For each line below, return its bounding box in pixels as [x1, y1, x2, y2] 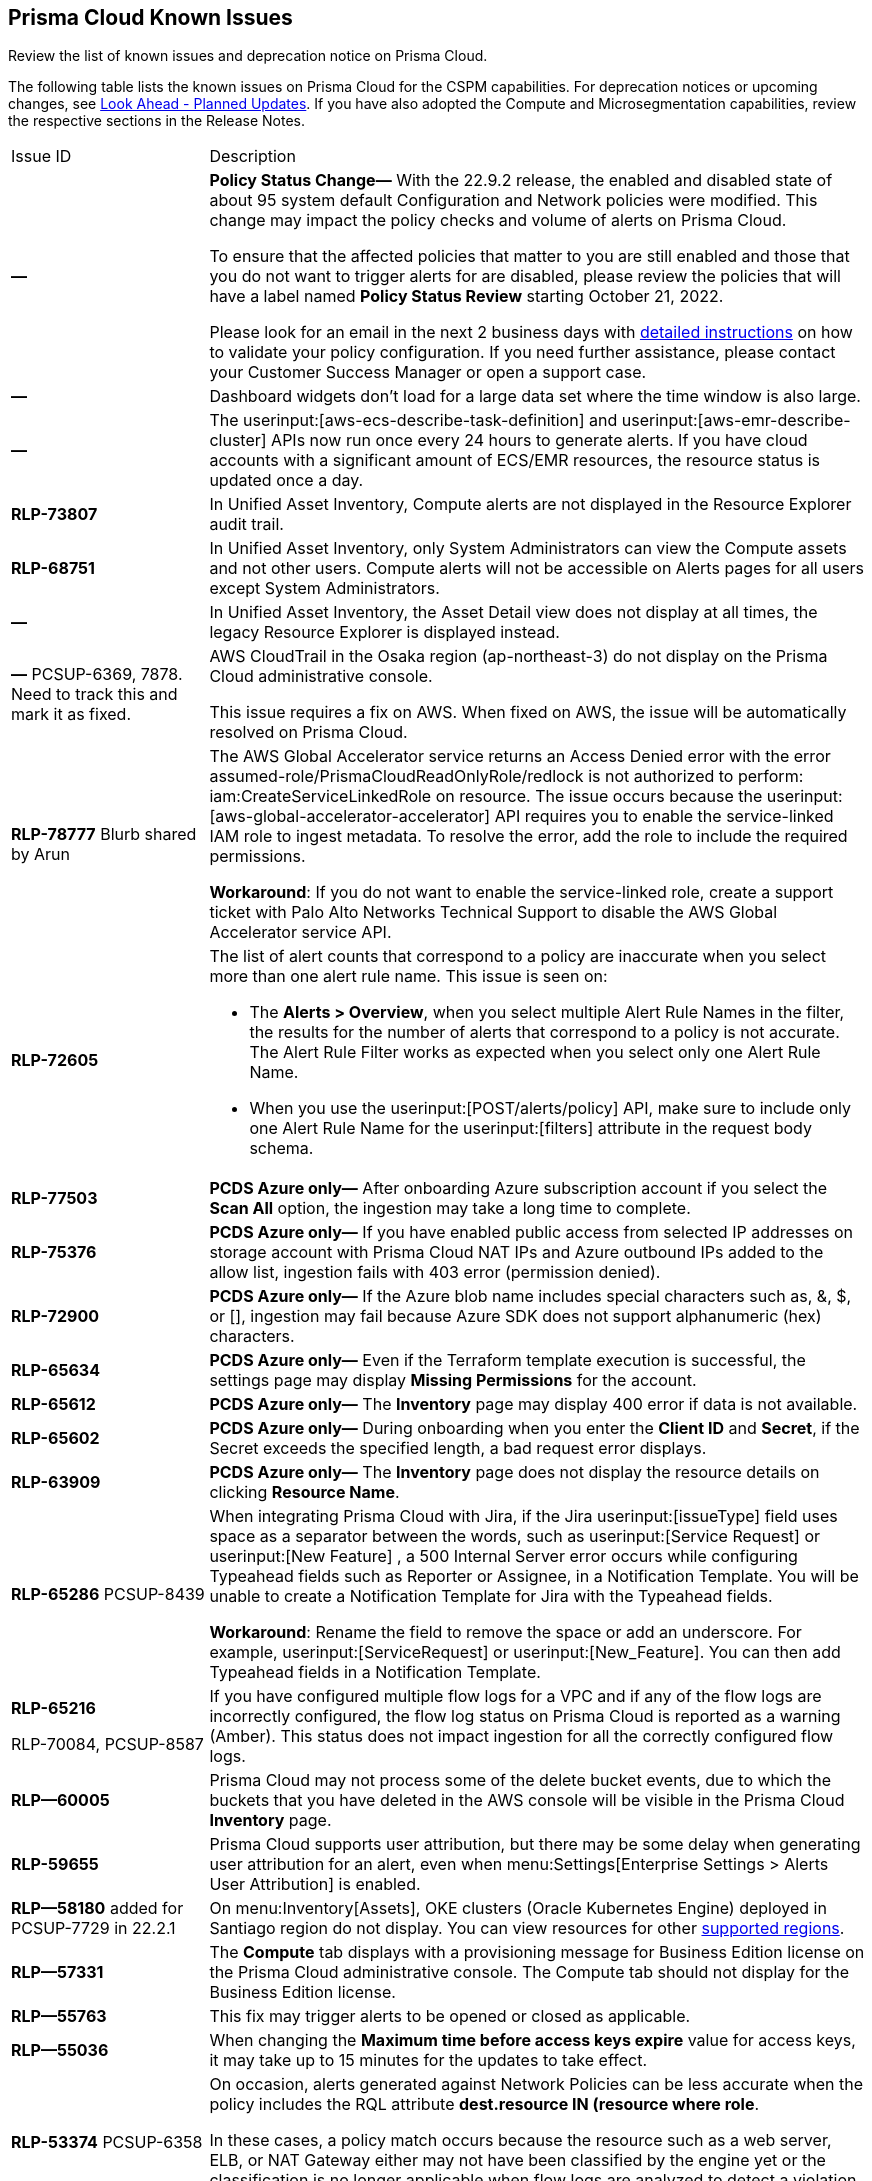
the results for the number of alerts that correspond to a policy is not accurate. [249, 1022, 840, 1043]
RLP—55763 [11, 2006, 107, 2027]
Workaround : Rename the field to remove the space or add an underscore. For [209, 1622, 802, 1643]
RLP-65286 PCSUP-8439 [11, 1584, 205, 1605]
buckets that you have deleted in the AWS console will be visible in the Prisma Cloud [209, 1790, 845, 1811]
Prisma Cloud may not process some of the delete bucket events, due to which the [209, 1770, 832, 1791]
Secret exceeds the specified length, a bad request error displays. [209, 1438, 707, 1459]
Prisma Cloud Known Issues [8, 5, 293, 30]
